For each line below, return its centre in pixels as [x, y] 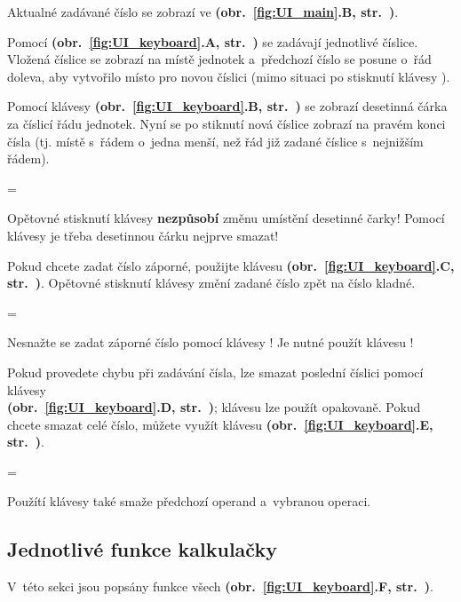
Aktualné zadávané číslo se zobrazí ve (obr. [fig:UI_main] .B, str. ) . [203, 12]
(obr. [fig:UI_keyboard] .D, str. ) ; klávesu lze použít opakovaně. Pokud [214, 407]
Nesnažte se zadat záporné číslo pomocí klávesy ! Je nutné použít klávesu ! [211, 342]
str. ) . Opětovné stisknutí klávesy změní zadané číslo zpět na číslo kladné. [211, 283]
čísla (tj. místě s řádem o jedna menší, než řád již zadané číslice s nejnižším [215, 141]
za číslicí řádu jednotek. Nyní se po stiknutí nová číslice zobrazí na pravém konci [227, 123]
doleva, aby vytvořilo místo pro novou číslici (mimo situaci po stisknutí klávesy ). [229, 76]
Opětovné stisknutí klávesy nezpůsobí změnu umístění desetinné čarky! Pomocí [226, 218]
